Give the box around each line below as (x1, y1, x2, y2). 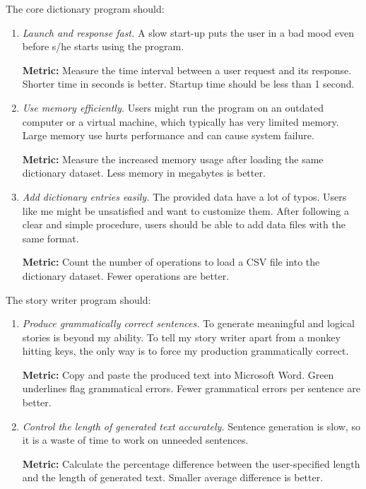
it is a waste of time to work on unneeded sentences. (22, 432, 249, 447)
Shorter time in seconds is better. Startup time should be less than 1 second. (22, 76, 355, 91)
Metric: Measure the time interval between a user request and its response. (22, 62, 352, 77)
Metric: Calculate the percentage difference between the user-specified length (22, 456, 360, 471)
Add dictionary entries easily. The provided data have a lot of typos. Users (22, 189, 347, 204)
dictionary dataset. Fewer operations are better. (22, 268, 230, 283)
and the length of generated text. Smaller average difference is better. (22, 470, 324, 485)
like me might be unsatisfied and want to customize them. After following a (22, 203, 350, 218)
